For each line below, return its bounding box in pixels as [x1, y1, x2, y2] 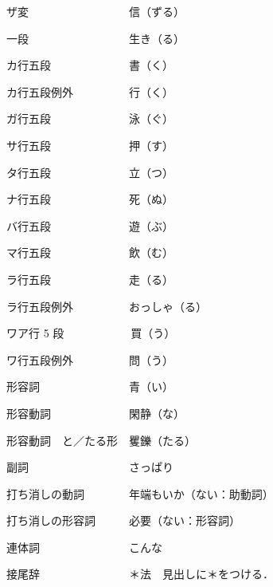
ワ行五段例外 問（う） [6, 351, 174, 368]
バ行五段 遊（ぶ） [6, 217, 174, 234]
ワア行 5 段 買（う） [6, 325, 176, 341]
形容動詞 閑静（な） [6, 404, 185, 421]
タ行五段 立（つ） [6, 163, 174, 180]
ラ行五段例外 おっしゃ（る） [6, 297, 207, 314]
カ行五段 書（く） [6, 57, 174, 73]
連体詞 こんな [6, 538, 162, 555]
